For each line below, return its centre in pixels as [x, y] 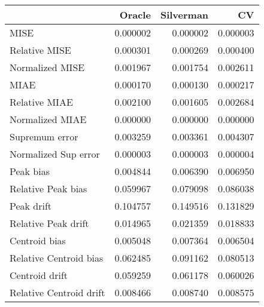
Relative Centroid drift [57, 292]
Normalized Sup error [55, 154]
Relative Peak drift [49, 223]
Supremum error [44, 136]
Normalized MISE [47, 67]
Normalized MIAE [48, 119]
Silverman [184, 15]
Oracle [135, 15]
